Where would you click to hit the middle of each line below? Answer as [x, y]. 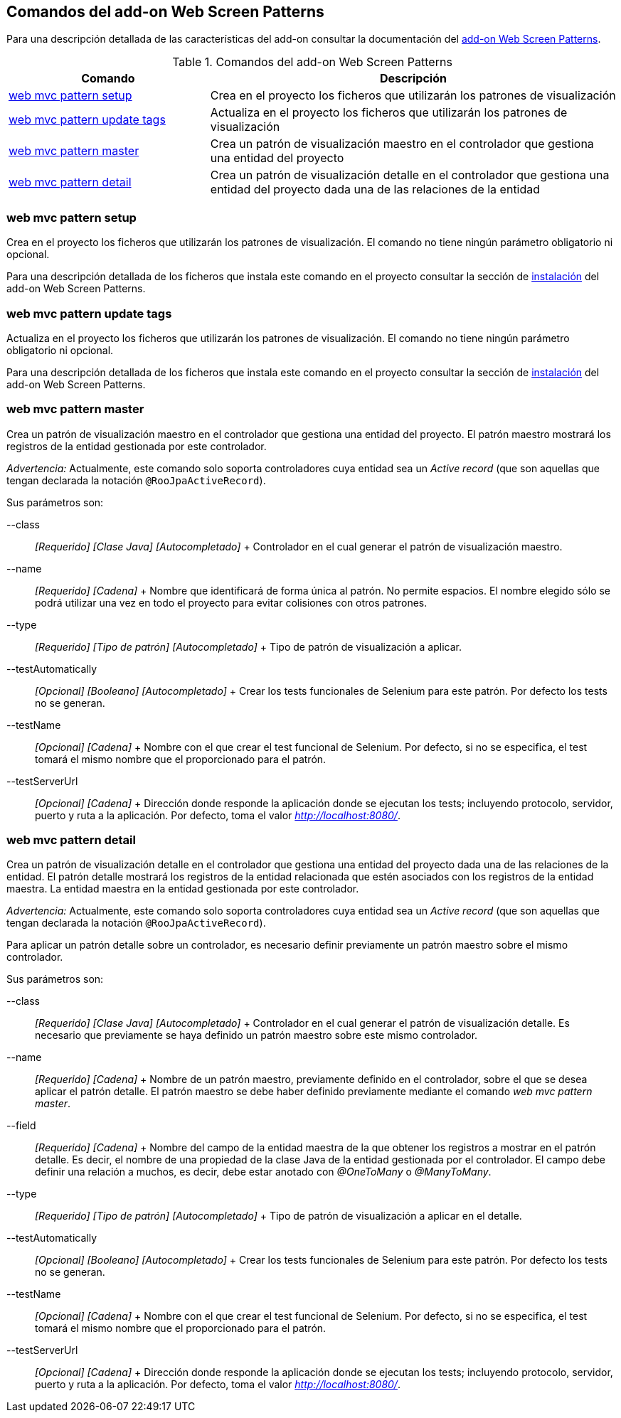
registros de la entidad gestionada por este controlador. [137, 446]
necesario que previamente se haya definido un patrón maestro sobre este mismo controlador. [256, 1035]
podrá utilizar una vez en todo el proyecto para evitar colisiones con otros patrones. [231, 602]
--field [21, 1126]
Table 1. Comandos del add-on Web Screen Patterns [312, 62]
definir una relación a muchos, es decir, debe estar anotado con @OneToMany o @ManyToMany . [263, 1172]
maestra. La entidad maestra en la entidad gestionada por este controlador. [183, 889]
